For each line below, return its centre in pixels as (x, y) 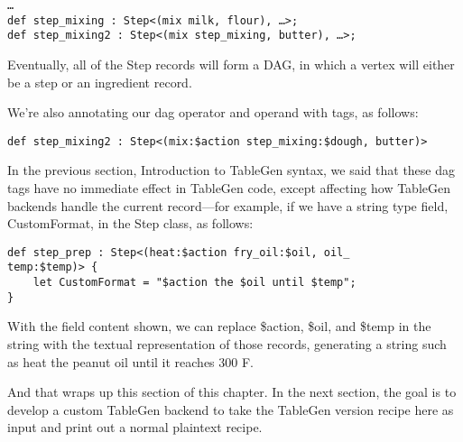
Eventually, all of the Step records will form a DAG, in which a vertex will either (231, 64)
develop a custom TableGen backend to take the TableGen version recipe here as (231, 409)
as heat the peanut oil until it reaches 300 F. (130, 361)
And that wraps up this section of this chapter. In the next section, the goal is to (232, 392)
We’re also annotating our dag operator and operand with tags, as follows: (213, 112)
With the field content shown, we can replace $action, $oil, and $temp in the (219, 326)
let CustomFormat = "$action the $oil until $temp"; (194, 283)
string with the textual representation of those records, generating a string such (227, 344)
